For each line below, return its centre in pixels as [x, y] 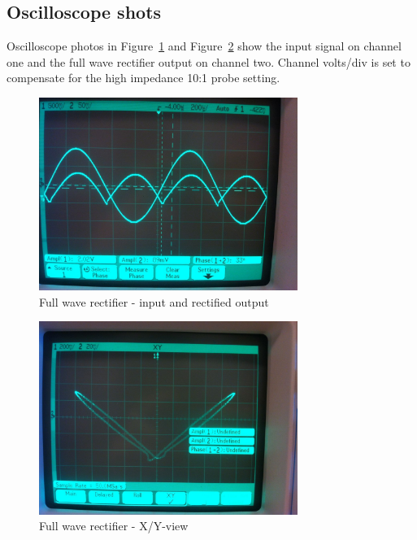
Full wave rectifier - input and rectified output [154, 301]
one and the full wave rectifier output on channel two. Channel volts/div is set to [208, 61]
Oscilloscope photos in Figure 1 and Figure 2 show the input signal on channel [204, 46]
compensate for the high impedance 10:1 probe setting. [143, 78]
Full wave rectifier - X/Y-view [114, 526]
